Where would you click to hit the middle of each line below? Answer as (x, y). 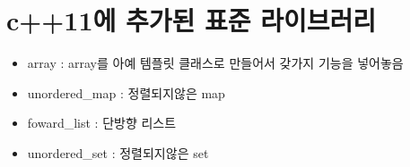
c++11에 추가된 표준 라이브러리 (192, 20)
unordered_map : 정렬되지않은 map (126, 92)
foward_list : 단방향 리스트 (102, 123)
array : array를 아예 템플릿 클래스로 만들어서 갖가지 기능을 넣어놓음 (215, 63)
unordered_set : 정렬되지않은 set (118, 152)
